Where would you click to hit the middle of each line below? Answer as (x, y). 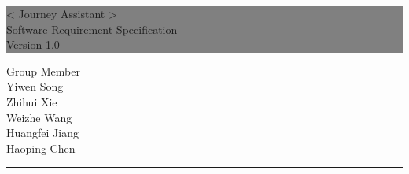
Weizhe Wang (39, 117)
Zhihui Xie (32, 101)
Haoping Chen (41, 148)
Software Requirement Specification (92, 29)
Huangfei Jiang (42, 133)
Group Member (43, 70)
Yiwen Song (35, 86)
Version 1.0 (33, 44)
